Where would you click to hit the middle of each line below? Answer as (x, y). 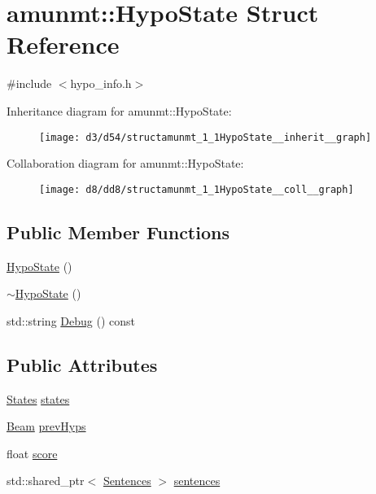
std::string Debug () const (71, 320)
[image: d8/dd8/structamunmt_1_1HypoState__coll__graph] (197, 189)
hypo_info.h (101, 83)
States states (38, 398)
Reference (63, 44)
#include (29, 83)
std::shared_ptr (46, 481)
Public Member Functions (118, 232)
